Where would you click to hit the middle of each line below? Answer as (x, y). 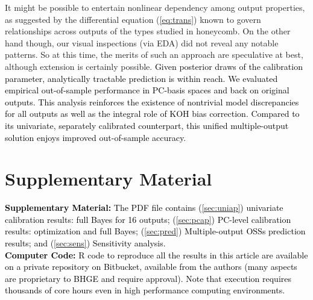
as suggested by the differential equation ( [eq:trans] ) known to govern (133, 19)
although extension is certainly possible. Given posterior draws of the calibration (154, 66)
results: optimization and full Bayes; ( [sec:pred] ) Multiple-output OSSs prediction (155, 231)
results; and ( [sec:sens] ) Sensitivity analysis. (85, 243)
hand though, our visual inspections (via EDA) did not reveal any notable (142, 42)
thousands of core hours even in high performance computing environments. (145, 290)
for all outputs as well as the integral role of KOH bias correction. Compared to (152, 114)
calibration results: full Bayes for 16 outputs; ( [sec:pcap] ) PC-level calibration (148, 219)
